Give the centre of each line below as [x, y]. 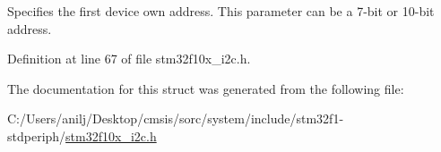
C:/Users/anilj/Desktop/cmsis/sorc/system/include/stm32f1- [176, 118]
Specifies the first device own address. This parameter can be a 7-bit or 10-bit [221, 11]
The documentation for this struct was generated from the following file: [206, 88]
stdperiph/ [37, 135]
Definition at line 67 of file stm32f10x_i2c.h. [129, 59]
